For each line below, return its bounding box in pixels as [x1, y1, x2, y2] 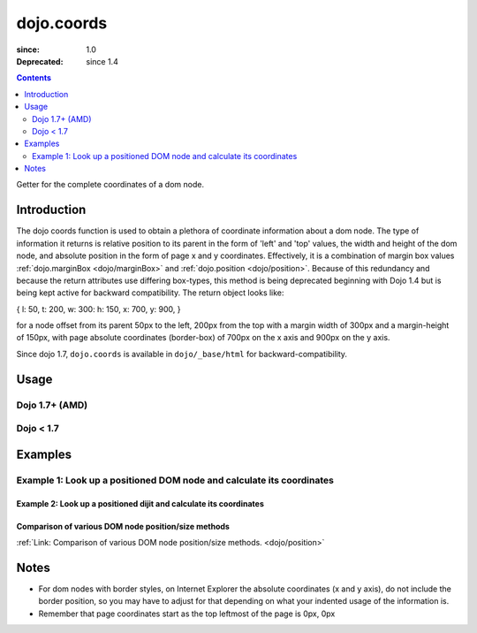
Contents [16, 72, 52, 83]
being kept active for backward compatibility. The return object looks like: [16, 287, 284, 298]
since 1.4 [86, 56, 118, 66]
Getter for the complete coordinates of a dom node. [16, 179, 205, 190]
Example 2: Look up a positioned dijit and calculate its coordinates [16, 498, 264, 508]
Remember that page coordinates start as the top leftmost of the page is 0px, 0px [38, 608, 336, 619]
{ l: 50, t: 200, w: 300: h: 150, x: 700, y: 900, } [16, 303, 181, 314]
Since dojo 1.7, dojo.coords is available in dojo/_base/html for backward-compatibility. [16, 348, 348, 359]
